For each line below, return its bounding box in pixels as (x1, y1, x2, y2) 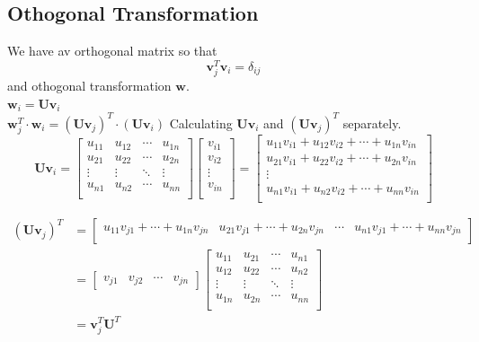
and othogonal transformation (7, 76, 172, 95)
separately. (342, 113, 402, 132)
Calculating (169, 113, 233, 132)
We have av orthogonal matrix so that (7, 41, 217, 60)
